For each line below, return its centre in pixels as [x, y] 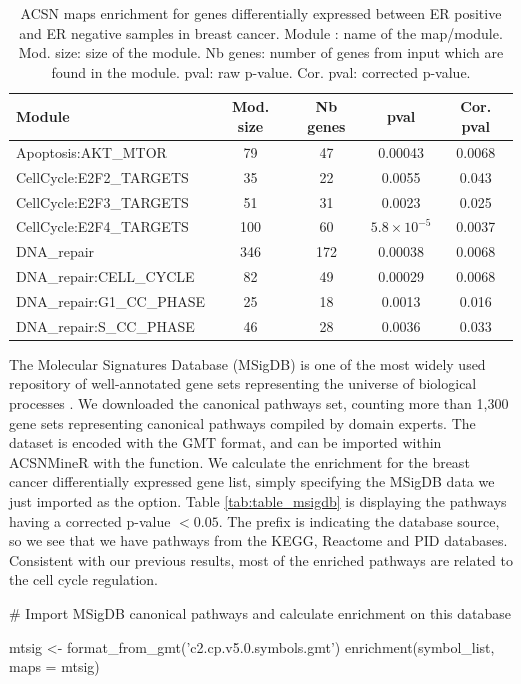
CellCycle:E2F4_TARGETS [102, 226]
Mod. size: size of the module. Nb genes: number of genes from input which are [261, 52]
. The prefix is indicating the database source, [359, 520]
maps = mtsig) [54, 666]
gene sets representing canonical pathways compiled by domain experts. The [242, 422]
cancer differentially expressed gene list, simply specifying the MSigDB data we [252, 481]
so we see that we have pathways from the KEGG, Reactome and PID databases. [258, 540]
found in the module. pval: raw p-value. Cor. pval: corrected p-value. [261, 71]
